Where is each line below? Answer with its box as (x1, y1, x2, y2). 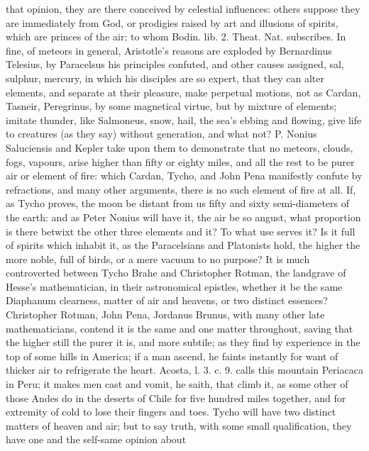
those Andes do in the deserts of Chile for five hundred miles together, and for (6, 390, 346, 405)
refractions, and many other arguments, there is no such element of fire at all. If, (6, 182, 356, 196)
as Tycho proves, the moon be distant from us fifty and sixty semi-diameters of (6, 196, 350, 211)
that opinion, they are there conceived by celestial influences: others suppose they (6, 1, 360, 16)
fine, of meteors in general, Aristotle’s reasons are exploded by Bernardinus (6, 43, 332, 57)
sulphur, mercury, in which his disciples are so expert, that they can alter (6, 70, 325, 85)
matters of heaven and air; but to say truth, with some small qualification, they (6, 418, 352, 433)
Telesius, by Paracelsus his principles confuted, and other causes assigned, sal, (6, 57, 344, 72)
